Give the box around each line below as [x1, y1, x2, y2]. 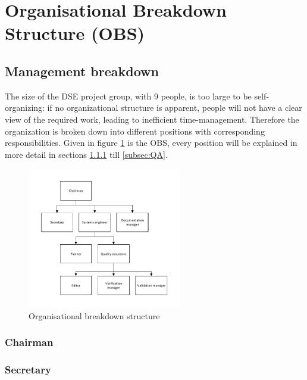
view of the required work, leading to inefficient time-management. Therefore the [5, 113, 299, 125]
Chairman [5, 335, 54, 350]
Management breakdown [5, 61, 159, 80]
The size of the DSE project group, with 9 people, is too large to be [5, 89, 252, 102]
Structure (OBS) [5, 21, 145, 45]
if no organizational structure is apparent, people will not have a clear [47, 101, 302, 114]
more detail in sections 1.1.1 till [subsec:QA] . [5, 148, 168, 160]
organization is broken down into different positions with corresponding [5, 124, 265, 137]
